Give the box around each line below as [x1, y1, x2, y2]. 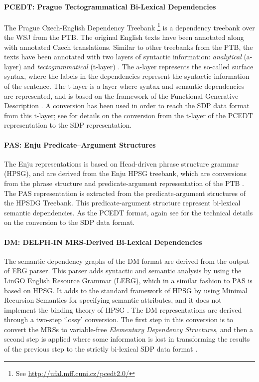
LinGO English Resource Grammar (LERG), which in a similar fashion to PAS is [4, 275, 253, 285]
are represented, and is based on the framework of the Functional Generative [4, 90, 239, 101]
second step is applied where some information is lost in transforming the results [4, 334, 250, 344]
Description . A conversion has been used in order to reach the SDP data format [4, 100, 250, 111]
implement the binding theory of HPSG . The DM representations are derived [4, 304, 242, 315]
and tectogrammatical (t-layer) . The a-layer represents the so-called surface [23, 61, 254, 71]
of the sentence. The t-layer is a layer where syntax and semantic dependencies [4, 81, 245, 91]
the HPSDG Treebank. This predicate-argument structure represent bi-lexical [4, 197, 241, 208]
